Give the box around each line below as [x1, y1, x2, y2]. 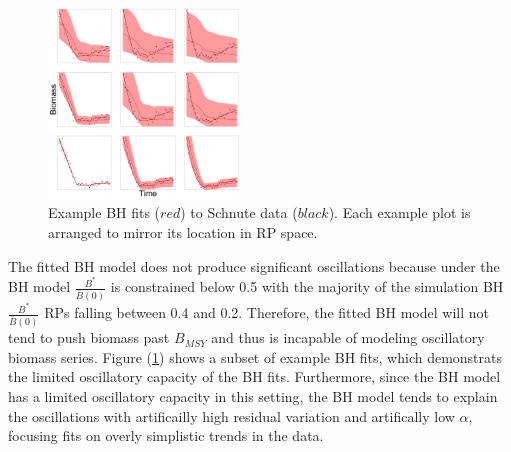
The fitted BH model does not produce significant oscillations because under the [8, 255, 500, 276]
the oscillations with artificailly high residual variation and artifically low [8, 405, 455, 426]
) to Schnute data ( [180, 202, 298, 223]
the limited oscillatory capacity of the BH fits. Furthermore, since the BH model [8, 366, 501, 387]
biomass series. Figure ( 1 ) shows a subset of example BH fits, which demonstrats [8, 346, 503, 367]
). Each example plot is [328, 202, 471, 223]
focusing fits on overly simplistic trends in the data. [8, 425, 324, 446]
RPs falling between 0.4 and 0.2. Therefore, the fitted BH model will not [44, 302, 489, 323]
